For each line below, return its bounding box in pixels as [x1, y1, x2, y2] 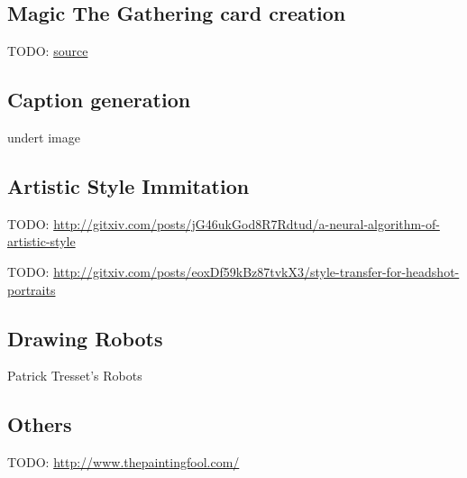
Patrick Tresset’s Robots [7, 366, 142, 385]
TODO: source [7, 41, 88, 60]
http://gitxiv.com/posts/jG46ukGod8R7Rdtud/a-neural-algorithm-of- [53, 214, 440, 233]
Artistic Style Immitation [7, 171, 250, 199]
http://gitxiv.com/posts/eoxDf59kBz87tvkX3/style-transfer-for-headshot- [53, 262, 460, 280]
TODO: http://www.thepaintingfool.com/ [7, 453, 240, 472]
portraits [7, 280, 56, 299]
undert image [7, 128, 80, 146]
